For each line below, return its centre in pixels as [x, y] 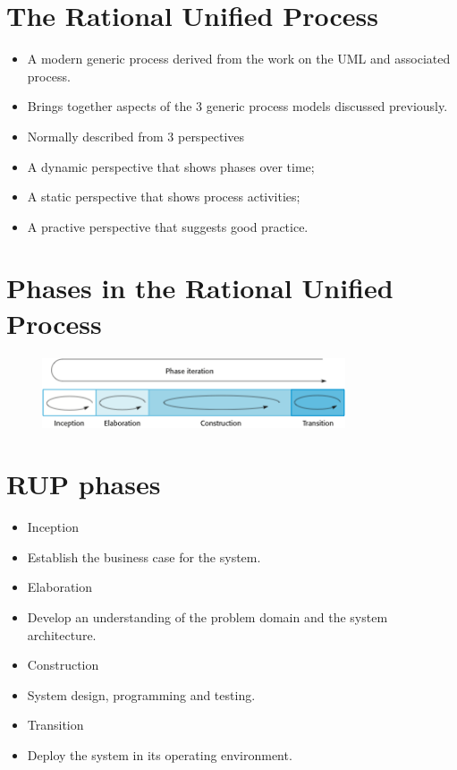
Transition [55, 725]
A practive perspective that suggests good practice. [168, 226]
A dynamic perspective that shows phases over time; [171, 166]
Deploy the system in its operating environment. [160, 755]
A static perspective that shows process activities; [164, 197]
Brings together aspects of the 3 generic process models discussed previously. [237, 106]
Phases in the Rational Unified [200, 288]
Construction [63, 665]
